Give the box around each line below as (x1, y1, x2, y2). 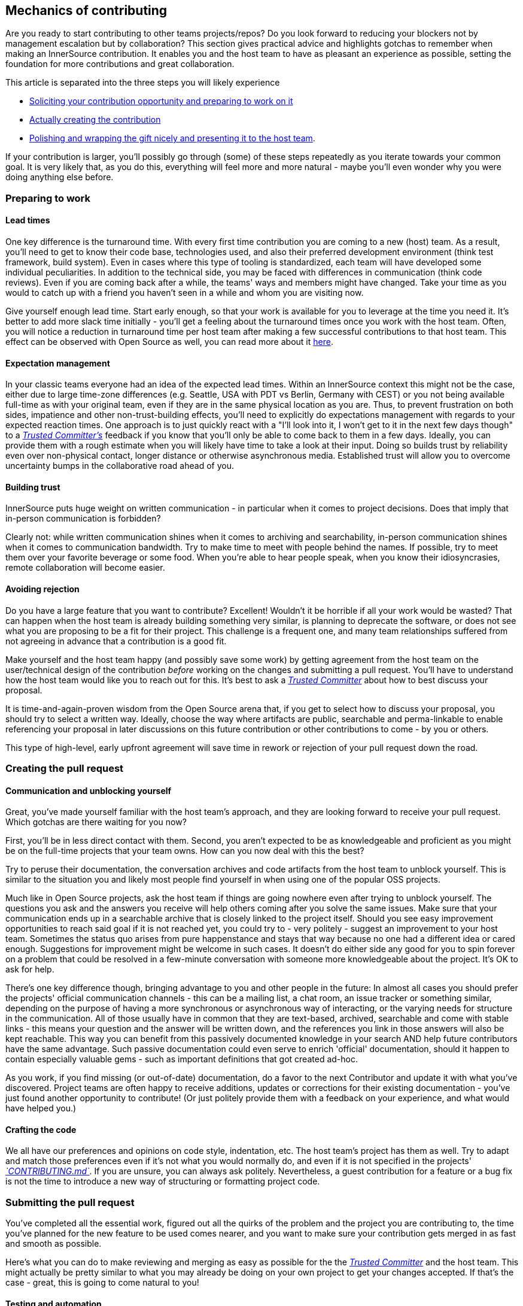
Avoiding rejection (5, 584, 80, 595)
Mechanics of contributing (5, 3, 168, 18)
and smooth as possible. (5, 1238, 102, 1249)
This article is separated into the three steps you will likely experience (5, 77, 280, 88)
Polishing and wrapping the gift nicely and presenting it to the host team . (29, 133, 315, 144)
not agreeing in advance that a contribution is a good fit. (5, 635, 227, 646)
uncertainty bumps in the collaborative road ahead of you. (5, 460, 234, 471)
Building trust (5, 481, 60, 492)
